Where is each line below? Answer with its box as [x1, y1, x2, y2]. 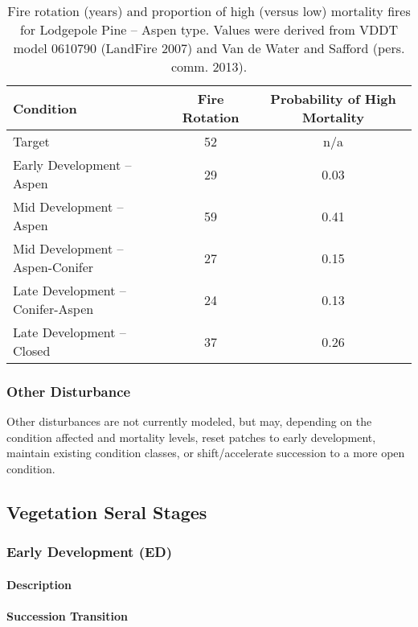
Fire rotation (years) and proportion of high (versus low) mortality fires [7, 2, 411, 20]
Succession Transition [6, 608, 128, 624]
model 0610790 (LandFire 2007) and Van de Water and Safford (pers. [13, 39, 405, 57]
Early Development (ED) [6, 542, 173, 562]
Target [13, 132, 50, 151]
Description [6, 575, 72, 592]
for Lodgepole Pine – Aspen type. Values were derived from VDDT [19, 20, 399, 39]
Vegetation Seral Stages [6, 499, 207, 524]
